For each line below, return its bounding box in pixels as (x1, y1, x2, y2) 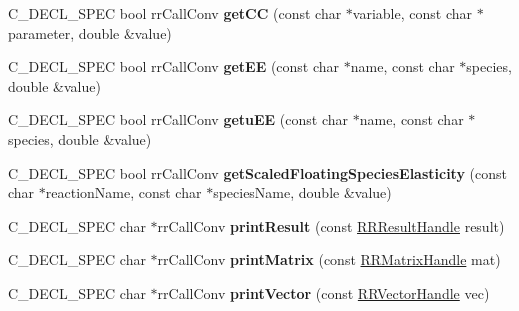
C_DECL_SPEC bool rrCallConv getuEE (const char (8, 109, 349, 130)
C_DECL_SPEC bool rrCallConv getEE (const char (8, 56, 340, 77)
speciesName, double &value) (213, 182, 392, 203)
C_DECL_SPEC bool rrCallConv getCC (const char (8, 3, 342, 23)
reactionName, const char (45, 182, 202, 203)
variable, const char (352, 3, 472, 23)
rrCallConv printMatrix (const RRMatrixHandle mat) (157, 249, 501, 270)
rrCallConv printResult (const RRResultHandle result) (157, 215, 505, 236)
